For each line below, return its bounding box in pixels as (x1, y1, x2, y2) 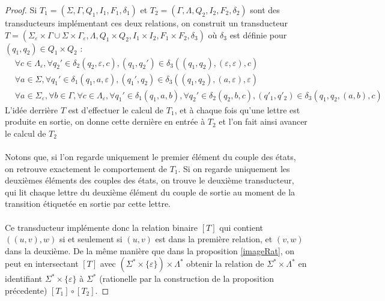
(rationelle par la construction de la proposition (99, 272, 274, 285)
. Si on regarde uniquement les (178, 162, 290, 174)
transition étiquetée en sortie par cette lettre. (5, 197, 171, 210)
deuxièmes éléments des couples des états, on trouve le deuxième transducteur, (5, 174, 294, 186)
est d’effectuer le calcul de (68, 103, 164, 116)
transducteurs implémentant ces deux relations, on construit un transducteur (5, 17, 288, 29)
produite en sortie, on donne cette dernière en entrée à (5, 115, 205, 128)
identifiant (5, 272, 43, 285)
